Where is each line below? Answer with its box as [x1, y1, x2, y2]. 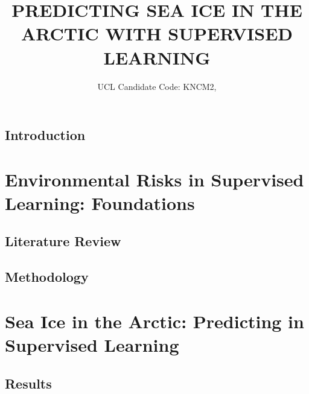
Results [5, 373, 52, 392]
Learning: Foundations [5, 190, 195, 215]
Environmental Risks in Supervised [5, 167, 304, 191]
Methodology [5, 267, 89, 286]
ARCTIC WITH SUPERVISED [21, 21, 293, 46]
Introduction [5, 126, 86, 144]
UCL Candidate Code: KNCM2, [97, 80, 217, 92]
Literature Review [5, 232, 121, 250]
